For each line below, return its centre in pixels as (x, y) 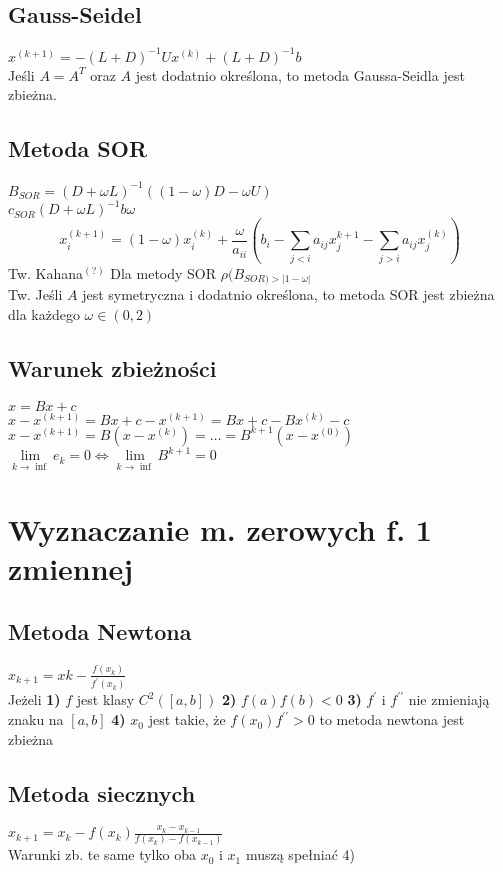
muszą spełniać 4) (300, 854)
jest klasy (105, 699)
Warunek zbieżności (112, 367)
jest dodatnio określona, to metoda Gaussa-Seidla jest (300, 74)
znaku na (36, 719)
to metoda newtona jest (392, 719)
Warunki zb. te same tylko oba (102, 854)
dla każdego (44, 313)
